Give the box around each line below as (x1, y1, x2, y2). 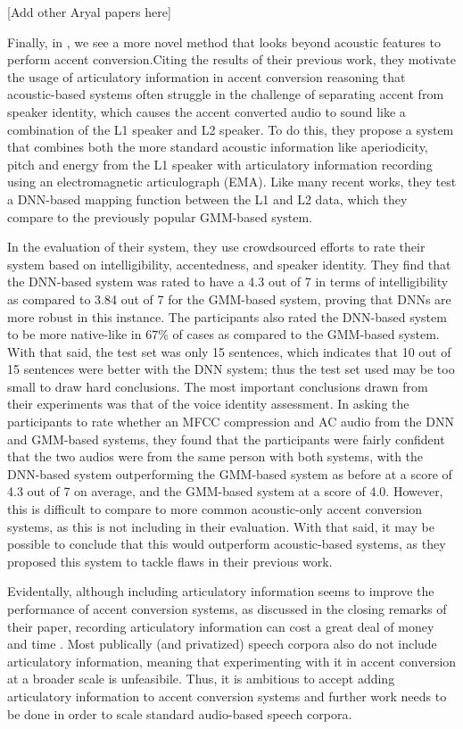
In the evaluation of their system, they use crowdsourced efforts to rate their (7, 237, 426, 256)
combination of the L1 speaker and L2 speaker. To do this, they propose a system (7, 120, 454, 138)
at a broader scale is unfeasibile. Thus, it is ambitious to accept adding (7, 669, 395, 688)
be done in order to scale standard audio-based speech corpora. (7, 704, 352, 723)
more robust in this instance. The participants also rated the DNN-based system (7, 307, 447, 326)
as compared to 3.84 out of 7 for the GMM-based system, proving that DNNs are (7, 289, 451, 308)
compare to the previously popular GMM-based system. (7, 207, 312, 226)
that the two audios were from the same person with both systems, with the (7, 447, 424, 466)
